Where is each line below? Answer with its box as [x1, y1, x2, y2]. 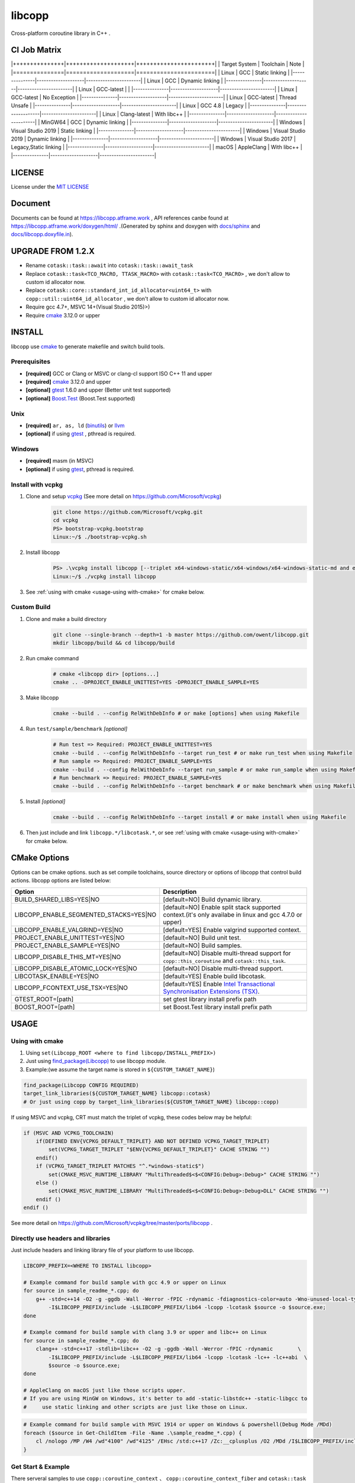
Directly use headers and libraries [11, 1234, 111, 1242]
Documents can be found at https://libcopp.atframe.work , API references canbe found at [11, 214, 229, 221]
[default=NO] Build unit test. [163, 934, 241, 942]
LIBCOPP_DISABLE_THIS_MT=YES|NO [14, 953, 121, 961]
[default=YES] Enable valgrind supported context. [163, 926, 301, 934]
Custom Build [11, 603, 51, 611]
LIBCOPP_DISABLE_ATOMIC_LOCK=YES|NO [14, 965, 137, 973]
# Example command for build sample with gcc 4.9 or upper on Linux [23, 1279, 227, 1285]
